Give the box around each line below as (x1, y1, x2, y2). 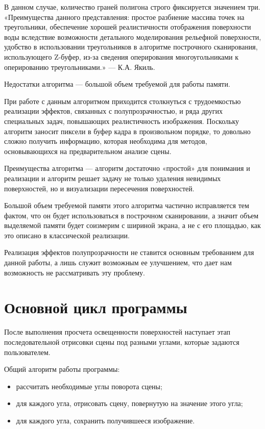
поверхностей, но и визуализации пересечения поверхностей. (4, 183, 195, 193)
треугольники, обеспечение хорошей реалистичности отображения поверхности (4, 21, 251, 32)
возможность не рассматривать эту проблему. (4, 267, 145, 277)
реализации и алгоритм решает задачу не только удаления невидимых (4, 172, 221, 183)
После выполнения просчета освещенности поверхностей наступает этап (4, 326, 231, 337)
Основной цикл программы (4, 297, 187, 318)
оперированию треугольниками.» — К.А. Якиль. (4, 61, 155, 72)
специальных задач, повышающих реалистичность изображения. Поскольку (4, 115, 239, 126)
